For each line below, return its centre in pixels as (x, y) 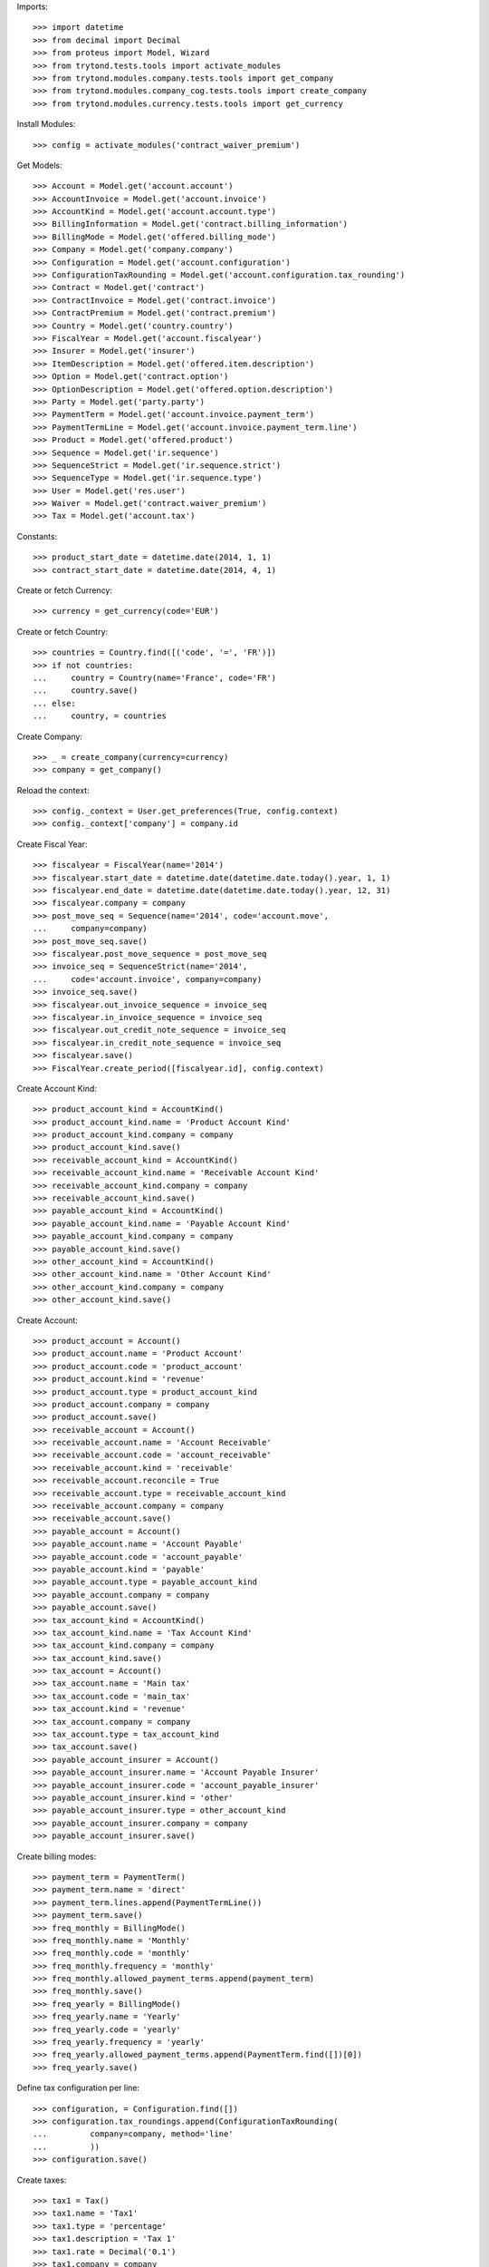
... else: (54, 703)
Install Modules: (46, 124)
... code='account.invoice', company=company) (148, 979)
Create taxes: (42, 2180)
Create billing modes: (57, 1856)
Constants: (37, 536)
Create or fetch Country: (62, 631)
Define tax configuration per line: (78, 2088)
